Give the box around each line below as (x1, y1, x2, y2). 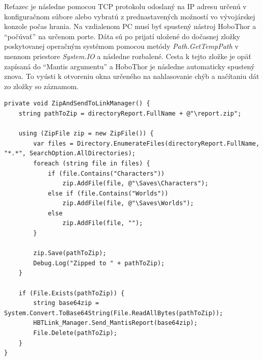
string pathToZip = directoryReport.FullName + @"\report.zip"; (18, 109, 242, 117)
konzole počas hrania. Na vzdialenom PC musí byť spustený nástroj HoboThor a (4, 21, 256, 32)
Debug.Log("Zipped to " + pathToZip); (33, 259, 165, 267)
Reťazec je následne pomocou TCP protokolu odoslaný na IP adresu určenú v (4, 1, 247, 11)
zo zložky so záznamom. (4, 80, 79, 91)
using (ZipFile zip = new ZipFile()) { (18, 130, 154, 137)
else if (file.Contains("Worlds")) (47, 189, 169, 197)
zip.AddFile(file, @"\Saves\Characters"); (62, 180, 208, 187)
